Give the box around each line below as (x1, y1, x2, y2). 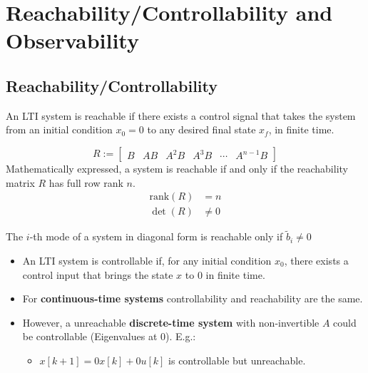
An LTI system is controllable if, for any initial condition (22, 253, 272, 268)
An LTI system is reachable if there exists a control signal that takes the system (6, 108, 356, 123)
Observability (6, 26, 139, 55)
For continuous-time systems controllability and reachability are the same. (22, 291, 363, 306)
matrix (6, 175, 35, 190)
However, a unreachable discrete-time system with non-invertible (22, 315, 320, 329)
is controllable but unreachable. (168, 352, 306, 367)
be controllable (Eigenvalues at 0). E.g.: (22, 329, 196, 344)
